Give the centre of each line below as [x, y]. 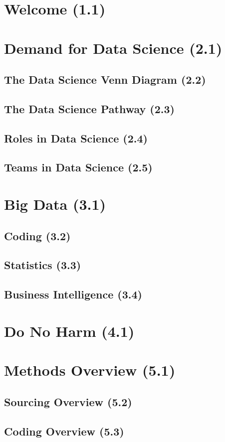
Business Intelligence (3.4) [73, 294]
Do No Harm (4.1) [69, 331]
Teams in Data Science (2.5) [78, 167]
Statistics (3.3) [43, 265]
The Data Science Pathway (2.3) [89, 108]
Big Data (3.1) [55, 204]
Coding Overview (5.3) [64, 431]
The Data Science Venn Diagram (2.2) [105, 79]
